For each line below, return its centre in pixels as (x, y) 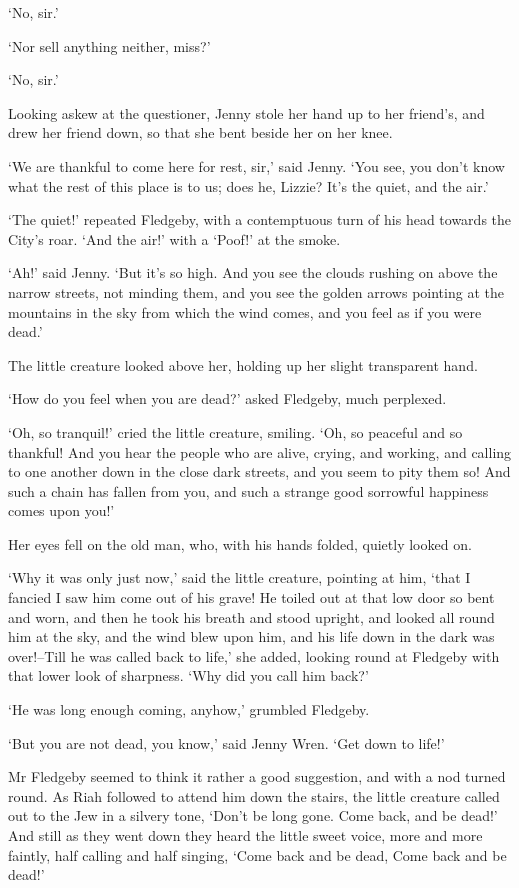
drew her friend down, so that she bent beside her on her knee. (200, 132)
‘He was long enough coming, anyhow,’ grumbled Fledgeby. (189, 709)
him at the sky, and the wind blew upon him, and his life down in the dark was (251, 636)
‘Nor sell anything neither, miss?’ (109, 45)
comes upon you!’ (61, 510)
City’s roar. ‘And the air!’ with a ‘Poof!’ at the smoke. (174, 238)
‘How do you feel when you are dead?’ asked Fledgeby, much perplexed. (227, 398)
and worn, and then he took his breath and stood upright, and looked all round (251, 616)
